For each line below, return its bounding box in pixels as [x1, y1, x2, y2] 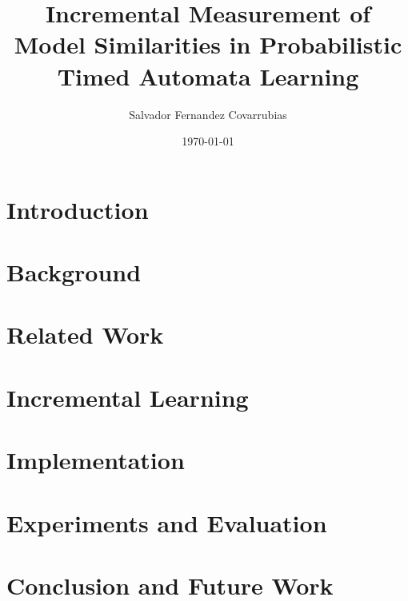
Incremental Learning [6, 380, 249, 413]
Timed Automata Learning [57, 59, 359, 92]
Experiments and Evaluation [6, 506, 327, 539]
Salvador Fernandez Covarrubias [129, 105, 287, 122]
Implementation [6, 444, 185, 476]
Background [6, 256, 142, 289]
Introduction [6, 193, 149, 225]
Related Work [6, 318, 164, 351]
